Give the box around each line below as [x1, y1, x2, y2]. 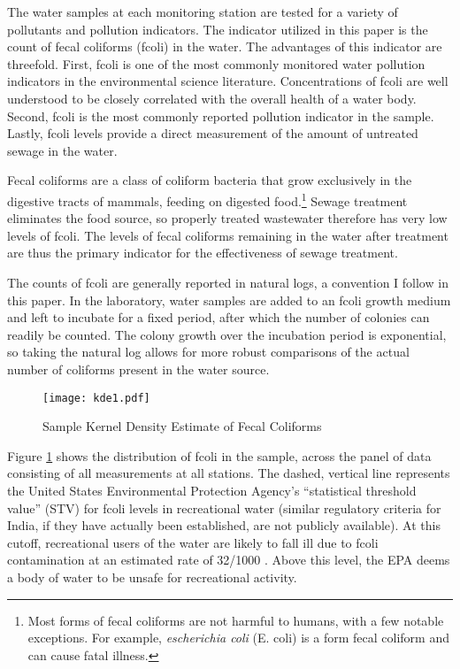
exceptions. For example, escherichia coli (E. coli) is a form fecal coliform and [27, 628, 449, 647]
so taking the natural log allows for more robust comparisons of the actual [7, 342, 410, 361]
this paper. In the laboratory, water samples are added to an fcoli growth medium [7, 290, 451, 309]
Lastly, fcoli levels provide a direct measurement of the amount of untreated [7, 124, 418, 142]
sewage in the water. [7, 141, 118, 159]
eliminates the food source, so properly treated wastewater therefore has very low [7, 209, 448, 227]
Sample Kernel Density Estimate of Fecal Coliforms [42, 417, 322, 435]
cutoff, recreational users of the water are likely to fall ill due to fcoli [7, 533, 379, 551]
